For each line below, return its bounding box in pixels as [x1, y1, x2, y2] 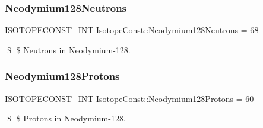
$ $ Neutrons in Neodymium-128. [7, 43, 131, 56]
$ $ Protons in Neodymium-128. [7, 112, 126, 124]
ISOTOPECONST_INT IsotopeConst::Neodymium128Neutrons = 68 [5, 24, 259, 36]
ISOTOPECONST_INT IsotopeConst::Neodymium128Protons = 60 [5, 92, 254, 104]
